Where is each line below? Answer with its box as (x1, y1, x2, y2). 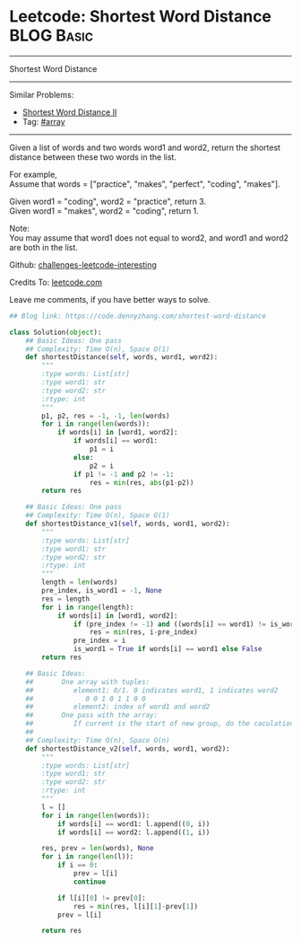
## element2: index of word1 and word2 (25, 702, 211, 711)
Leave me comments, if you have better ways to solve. (9, 294, 211, 304)
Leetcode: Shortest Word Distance (9, 6, 271, 27)
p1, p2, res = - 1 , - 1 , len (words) (41, 411, 170, 420)
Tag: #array (21, 116, 65, 127)
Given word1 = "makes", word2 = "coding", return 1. (9, 205, 199, 216)
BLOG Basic (9, 25, 94, 46)
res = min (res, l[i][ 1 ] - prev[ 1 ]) (73, 902, 199, 911)
